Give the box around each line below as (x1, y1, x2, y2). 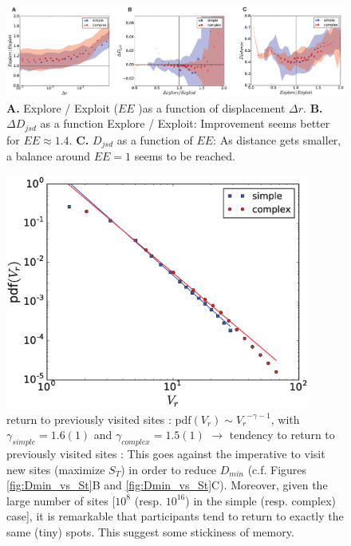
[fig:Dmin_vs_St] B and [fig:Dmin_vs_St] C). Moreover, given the (6, 477, 328, 493)
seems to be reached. (134, 148, 235, 164)
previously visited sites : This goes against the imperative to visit (6, 445, 325, 462)
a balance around (6, 148, 91, 164)
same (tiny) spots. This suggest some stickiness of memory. (6, 523, 294, 540)
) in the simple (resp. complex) (185, 492, 337, 508)
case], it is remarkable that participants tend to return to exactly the (6, 508, 344, 524)
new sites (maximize (6, 461, 105, 477)
